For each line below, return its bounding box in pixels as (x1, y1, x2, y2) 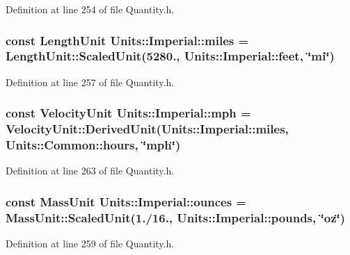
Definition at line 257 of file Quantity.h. (6, 74, 175, 89)
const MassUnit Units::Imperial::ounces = (6, 192, 246, 210)
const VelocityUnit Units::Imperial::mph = (6, 104, 251, 122)
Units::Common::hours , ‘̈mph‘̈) (6, 136, 181, 154)
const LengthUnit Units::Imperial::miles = (6, 31, 249, 49)
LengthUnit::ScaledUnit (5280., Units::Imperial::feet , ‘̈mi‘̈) (6, 47, 335, 65)
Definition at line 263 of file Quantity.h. (6, 163, 175, 178)
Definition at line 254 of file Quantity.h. (6, 2, 175, 16)
